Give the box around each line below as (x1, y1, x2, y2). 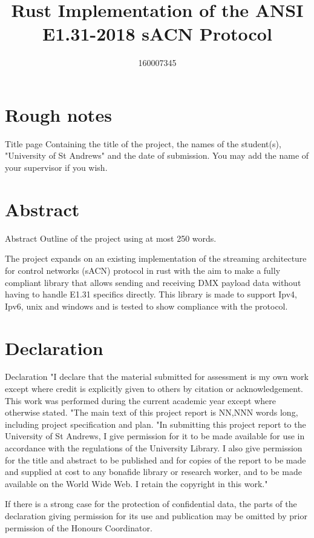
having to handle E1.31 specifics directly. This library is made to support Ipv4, (5, 288, 297, 301)
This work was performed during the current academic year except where (5, 394, 276, 407)
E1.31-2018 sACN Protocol (42, 21, 272, 46)
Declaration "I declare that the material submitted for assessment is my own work (5, 370, 309, 383)
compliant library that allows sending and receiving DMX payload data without (5, 276, 301, 288)
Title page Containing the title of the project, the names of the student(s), (5, 137, 281, 150)
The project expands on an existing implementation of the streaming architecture (5, 252, 307, 265)
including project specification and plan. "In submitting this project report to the (5, 417, 306, 430)
